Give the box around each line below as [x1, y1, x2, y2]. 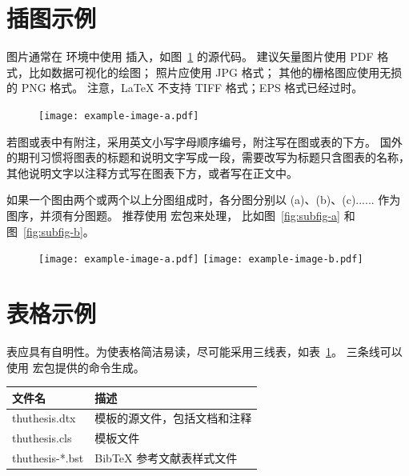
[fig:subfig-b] [23, 222, 83, 239]
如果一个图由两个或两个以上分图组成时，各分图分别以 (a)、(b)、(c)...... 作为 [6, 191, 401, 208]
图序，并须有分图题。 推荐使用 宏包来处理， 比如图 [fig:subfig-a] [6, 206, 340, 223]
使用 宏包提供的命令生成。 [6, 358, 145, 375]
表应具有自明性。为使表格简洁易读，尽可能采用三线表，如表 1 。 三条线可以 [6, 342, 403, 359]
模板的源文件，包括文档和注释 [94, 410, 252, 426]
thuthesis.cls [12, 430, 72, 446]
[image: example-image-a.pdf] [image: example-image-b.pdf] [38, 254, 363, 266]
